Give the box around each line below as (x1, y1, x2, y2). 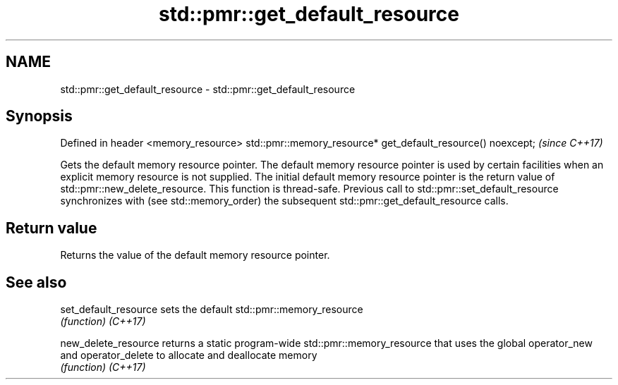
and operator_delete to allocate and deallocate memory (60, 349, 317, 362)
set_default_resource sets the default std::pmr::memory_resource (60, 303, 363, 316)
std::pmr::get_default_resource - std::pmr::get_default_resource (60, 82, 356, 95)
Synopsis (6, 107, 73, 126)
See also (6, 273, 67, 291)
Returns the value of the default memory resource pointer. (60, 249, 330, 262)
